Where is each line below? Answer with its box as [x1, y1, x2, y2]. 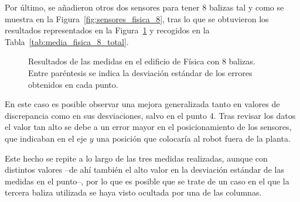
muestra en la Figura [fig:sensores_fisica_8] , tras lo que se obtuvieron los [5, 12, 269, 25]
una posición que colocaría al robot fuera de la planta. [96, 132, 291, 144]
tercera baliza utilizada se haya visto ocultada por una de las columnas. [5, 186, 262, 198]
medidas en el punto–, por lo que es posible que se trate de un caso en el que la [5, 174, 289, 187]
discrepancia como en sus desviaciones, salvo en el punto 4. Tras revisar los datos [5, 109, 296, 121]
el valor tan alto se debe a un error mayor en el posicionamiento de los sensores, [5, 121, 292, 133]
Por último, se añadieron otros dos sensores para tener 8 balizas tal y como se [5, 1, 284, 13]
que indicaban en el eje [5, 132, 87, 144]
